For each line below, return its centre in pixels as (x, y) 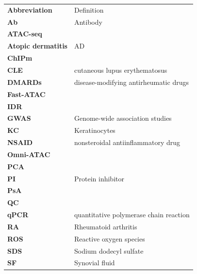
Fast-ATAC (26, 94)
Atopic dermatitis (37, 46)
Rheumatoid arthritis (106, 226)
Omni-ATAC (29, 154)
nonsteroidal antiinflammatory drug (127, 142)
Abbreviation (30, 9)
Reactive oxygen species (109, 238)
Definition (89, 9)
